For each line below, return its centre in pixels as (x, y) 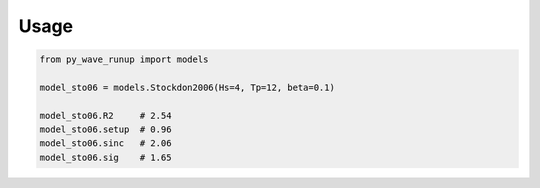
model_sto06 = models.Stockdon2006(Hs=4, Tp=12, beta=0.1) (187, 87)
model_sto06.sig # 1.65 (105, 157)
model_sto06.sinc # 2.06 (105, 143)
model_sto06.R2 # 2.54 (105, 115)
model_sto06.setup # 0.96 (105, 129)
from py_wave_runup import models (124, 59)
